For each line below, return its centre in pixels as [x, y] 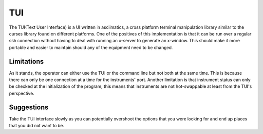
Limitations [26, 61]
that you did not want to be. [37, 126]
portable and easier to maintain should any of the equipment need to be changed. [91, 47]
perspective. [21, 93]
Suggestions [29, 107]
